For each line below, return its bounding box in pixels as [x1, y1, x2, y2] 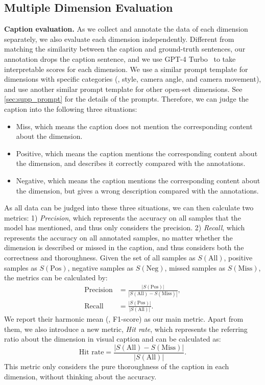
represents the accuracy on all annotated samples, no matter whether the [4, 232, 233, 243]
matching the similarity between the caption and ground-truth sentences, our [4, 43, 246, 54]
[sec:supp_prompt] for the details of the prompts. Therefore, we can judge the [4, 93, 249, 104]
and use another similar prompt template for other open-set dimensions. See [4, 83, 243, 94]
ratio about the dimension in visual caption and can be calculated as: [4, 333, 221, 344]
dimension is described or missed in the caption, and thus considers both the [4, 242, 244, 253]
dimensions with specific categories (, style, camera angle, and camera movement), [4, 74, 261, 84]
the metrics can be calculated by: [4, 272, 108, 283]
